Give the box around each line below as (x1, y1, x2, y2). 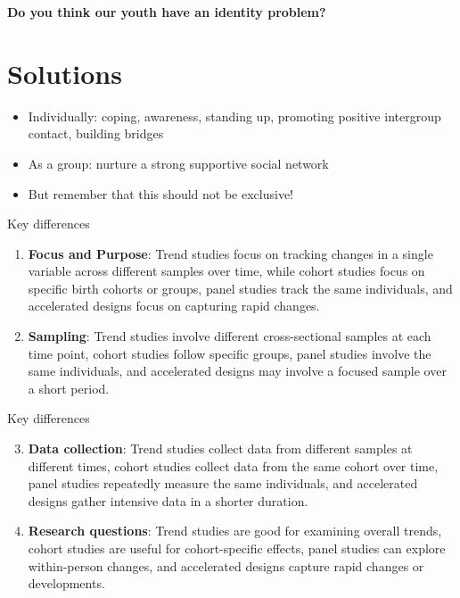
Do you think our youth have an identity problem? (7, 3, 326, 21)
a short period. (28, 378, 110, 397)
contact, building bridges (28, 124, 164, 143)
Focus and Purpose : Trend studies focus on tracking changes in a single (28, 244, 433, 262)
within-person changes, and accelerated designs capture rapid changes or (28, 556, 424, 575)
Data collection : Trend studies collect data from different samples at (28, 439, 413, 458)
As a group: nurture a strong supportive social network (28, 154, 329, 172)
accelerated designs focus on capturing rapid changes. (28, 296, 320, 315)
